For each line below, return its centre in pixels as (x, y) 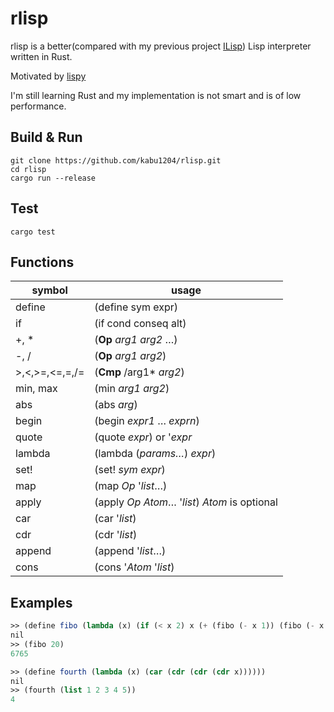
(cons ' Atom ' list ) (134, 567)
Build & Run (46, 137)
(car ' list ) (115, 519)
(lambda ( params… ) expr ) (155, 454)
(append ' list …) (130, 551)
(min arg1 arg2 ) (132, 389)
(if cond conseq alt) (140, 324)
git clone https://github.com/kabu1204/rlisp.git (116, 160)
